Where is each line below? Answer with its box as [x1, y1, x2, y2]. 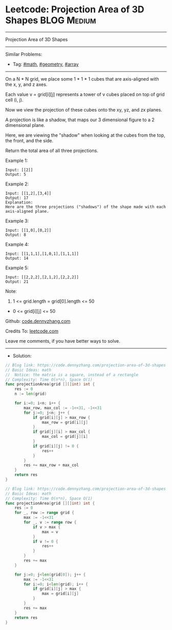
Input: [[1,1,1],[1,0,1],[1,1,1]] [5, 251, 79, 256]
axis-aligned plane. [5, 209, 50, 214]
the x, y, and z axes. [5, 81, 48, 87]
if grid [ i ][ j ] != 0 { [32, 443, 79, 449]
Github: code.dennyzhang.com [5, 318, 71, 324]
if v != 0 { [32, 539, 58, 544]
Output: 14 [5, 255, 29, 261]
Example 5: [5, 265, 29, 271]
